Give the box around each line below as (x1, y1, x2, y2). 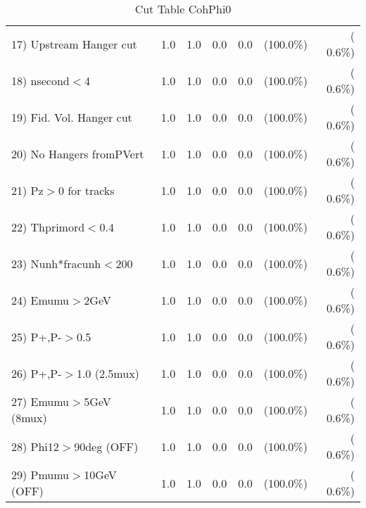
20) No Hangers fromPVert (11, 145, 144, 162)
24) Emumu (11, 291, 70, 308)
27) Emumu (11, 393, 70, 409)
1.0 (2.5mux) (76, 364, 139, 381)
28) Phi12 (11, 438, 59, 455)
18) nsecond (11, 72, 70, 89)
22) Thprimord (11, 218, 85, 235)
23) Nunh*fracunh (11, 255, 101, 272)
